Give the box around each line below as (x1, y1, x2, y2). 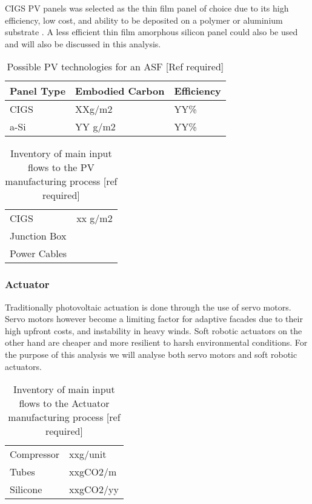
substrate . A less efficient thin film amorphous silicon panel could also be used (5, 25, 298, 38)
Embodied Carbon (75, 84, 165, 98)
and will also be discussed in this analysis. (5, 37, 161, 50)
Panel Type (10, 84, 66, 98)
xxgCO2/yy (69, 482, 119, 497)
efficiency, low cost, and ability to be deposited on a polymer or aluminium (5, 13, 283, 26)
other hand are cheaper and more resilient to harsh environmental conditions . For (5, 336, 308, 349)
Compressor (10, 447, 60, 462)
